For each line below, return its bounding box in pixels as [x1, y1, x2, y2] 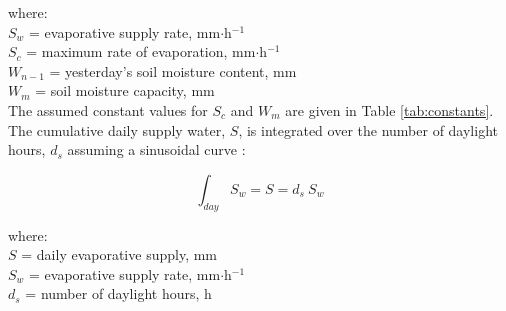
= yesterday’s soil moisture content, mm [49, 60, 297, 81]
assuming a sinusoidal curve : [67, 139, 246, 160]
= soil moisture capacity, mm [35, 80, 215, 101]
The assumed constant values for [8, 99, 208, 120]
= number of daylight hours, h [25, 283, 212, 304]
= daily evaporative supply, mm [21, 244, 218, 265]
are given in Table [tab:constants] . [285, 99, 494, 120]
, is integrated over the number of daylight [238, 119, 498, 140]
